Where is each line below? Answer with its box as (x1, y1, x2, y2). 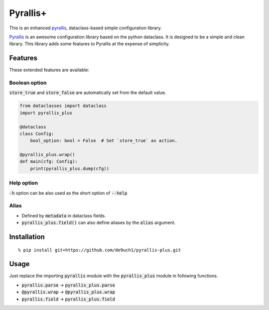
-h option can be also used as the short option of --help (9, 190, 128, 196)
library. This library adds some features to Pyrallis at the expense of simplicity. (9, 41, 170, 47)
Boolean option (9, 80, 47, 86)
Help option (9, 180, 38, 187)
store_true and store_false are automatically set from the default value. (9, 90, 166, 96)
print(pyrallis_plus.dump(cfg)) (30, 166, 110, 171)
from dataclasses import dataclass (19, 103, 107, 109)
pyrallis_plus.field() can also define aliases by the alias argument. (21, 219, 176, 226)
